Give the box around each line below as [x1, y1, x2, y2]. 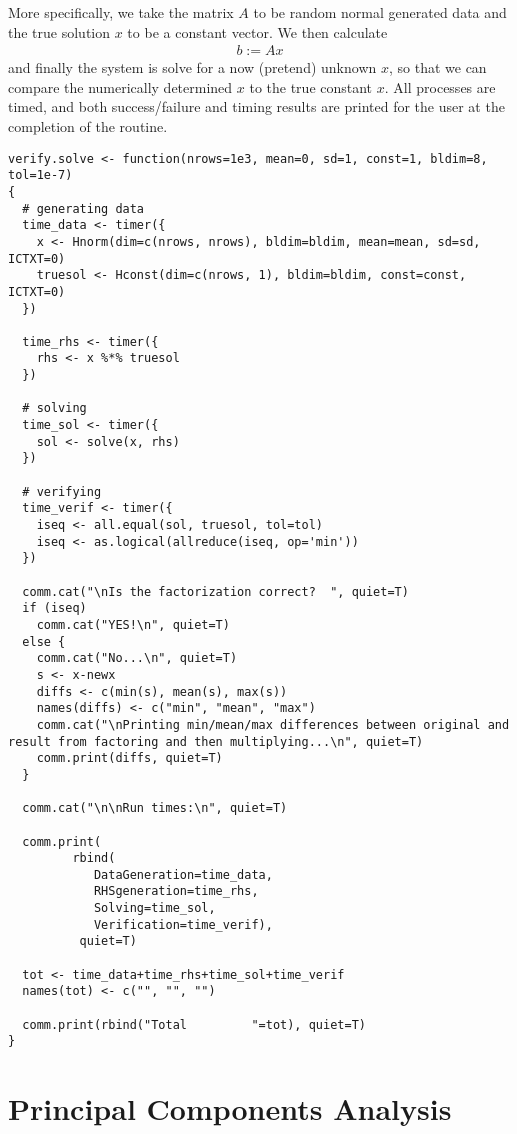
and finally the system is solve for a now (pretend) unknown [8, 57, 377, 78]
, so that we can [388, 57, 487, 78]
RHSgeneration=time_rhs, [93, 884, 259, 899]
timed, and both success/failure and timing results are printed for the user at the [8, 96, 505, 117]
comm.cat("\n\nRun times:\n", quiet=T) [22, 801, 288, 816]
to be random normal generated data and [253, 2, 507, 22]
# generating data [22, 201, 145, 216]
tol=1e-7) [8, 168, 73, 183]
